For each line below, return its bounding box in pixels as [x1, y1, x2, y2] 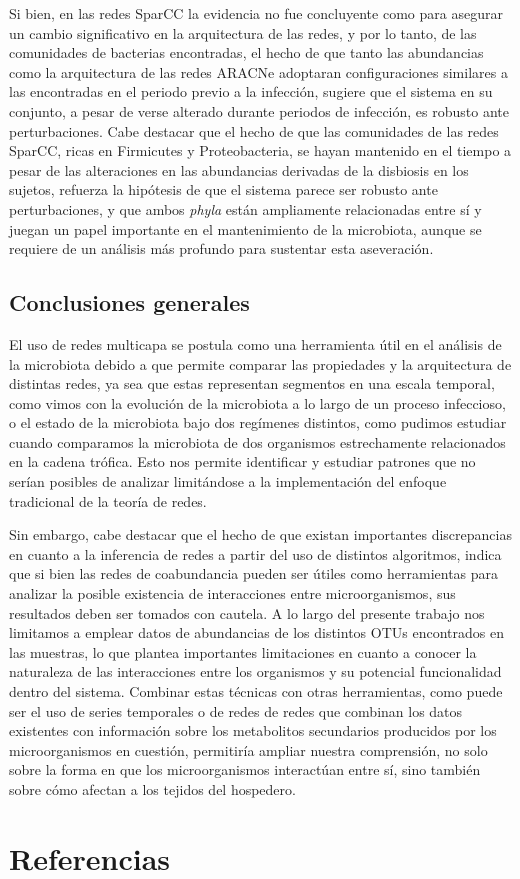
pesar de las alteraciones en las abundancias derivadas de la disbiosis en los [9, 159, 469, 180]
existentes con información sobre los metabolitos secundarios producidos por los [9, 720, 497, 741]
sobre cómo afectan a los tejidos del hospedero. [9, 778, 296, 799]
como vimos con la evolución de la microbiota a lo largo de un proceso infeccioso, [9, 392, 506, 413]
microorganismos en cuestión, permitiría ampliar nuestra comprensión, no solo [9, 739, 488, 760]
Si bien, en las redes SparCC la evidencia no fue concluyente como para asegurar [9, 3, 503, 23]
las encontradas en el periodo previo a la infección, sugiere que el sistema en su [9, 81, 493, 102]
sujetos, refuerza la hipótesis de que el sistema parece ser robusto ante [9, 179, 438, 200]
